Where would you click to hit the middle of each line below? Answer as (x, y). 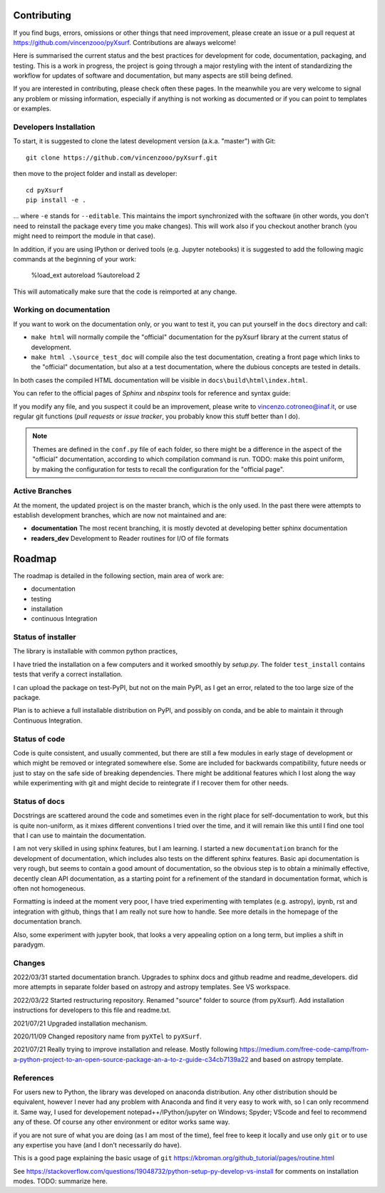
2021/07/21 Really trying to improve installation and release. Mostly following (125, 1049)
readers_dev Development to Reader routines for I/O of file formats (130, 538)
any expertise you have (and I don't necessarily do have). (97, 1145)
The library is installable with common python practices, (96, 651)
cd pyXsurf (45, 190)
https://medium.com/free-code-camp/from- (304, 1049)
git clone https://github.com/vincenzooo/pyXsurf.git (122, 157)
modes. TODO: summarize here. (61, 1181)
